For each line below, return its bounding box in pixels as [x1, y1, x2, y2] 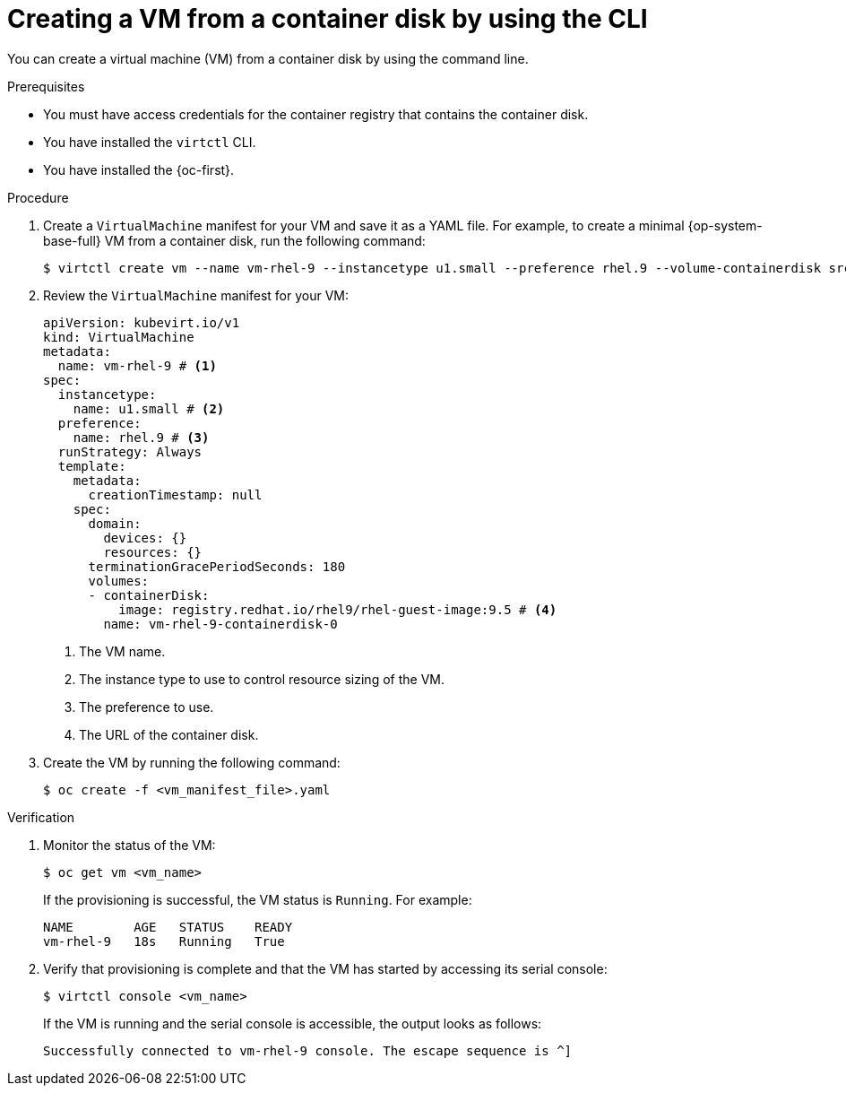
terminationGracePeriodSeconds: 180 [88, 559, 346, 574]
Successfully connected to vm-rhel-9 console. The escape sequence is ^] [43, 1043, 573, 1058]
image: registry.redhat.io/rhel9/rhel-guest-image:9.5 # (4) [118, 602, 557, 617]
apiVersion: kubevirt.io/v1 [43, 315, 240, 330]
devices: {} [103, 530, 187, 545]
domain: [88, 516, 142, 531]
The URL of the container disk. [79, 726, 259, 742]
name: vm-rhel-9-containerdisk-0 [103, 616, 338, 631]
